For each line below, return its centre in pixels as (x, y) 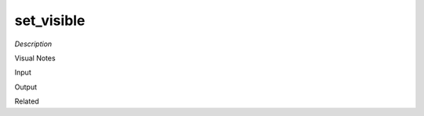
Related (27, 101)
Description (33, 44)
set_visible (50, 20)
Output (26, 87)
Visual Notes (35, 58)
